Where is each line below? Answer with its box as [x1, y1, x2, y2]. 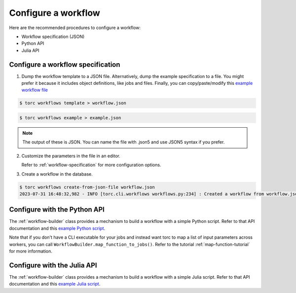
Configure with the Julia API [9, 261, 97, 269]
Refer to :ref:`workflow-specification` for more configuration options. [21, 162, 161, 168]
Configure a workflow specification [9, 60, 120, 69]
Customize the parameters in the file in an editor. [21, 153, 120, 159]
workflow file [21, 87, 48, 93]
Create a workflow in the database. [21, 171, 93, 177]
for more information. [9, 248, 53, 254]
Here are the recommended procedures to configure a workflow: [9, 25, 141, 31]
